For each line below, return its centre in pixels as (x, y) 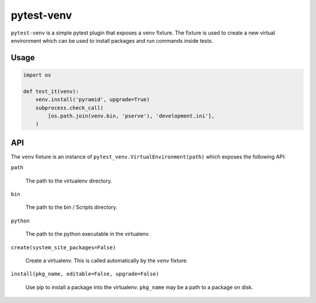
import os (37, 75)
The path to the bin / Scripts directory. (71, 207)
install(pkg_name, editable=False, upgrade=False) (85, 274)
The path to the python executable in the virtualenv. (88, 234)
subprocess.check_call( (69, 108)
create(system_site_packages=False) (63, 247)
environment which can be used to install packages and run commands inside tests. (112, 40)
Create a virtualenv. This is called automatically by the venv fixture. (107, 260)
